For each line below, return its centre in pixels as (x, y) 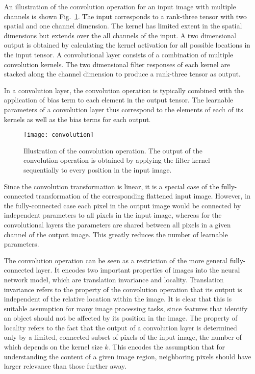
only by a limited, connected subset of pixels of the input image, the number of (123, 337)
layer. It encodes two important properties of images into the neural (138, 270)
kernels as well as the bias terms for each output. (77, 119)
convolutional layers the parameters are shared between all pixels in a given (117, 224)
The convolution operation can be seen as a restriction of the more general (116, 260)
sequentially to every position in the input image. (98, 169)
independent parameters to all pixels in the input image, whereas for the (113, 215)
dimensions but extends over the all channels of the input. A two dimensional (120, 35)
